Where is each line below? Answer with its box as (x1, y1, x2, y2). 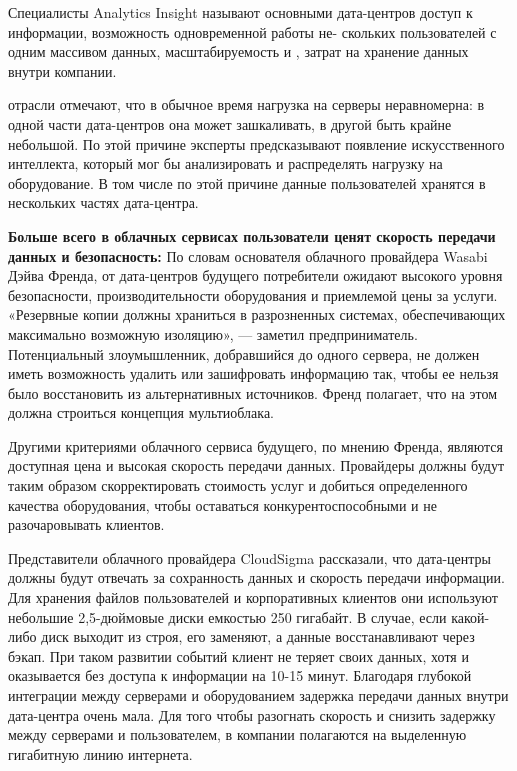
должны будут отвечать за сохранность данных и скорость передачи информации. (8, 567, 505, 588)
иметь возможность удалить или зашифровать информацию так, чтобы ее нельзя (8, 363, 499, 384)
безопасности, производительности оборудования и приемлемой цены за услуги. (8, 284, 498, 305)
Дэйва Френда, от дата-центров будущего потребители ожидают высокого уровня (8, 265, 503, 286)
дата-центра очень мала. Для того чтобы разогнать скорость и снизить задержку (8, 704, 496, 725)
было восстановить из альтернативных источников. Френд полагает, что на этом (8, 382, 498, 403)
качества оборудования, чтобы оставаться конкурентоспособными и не (8, 494, 437, 515)
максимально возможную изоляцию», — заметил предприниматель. (8, 323, 418, 344)
